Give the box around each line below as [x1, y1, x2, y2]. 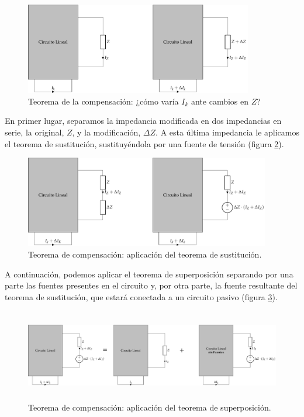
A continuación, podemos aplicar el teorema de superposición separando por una [5, 267, 293, 280]
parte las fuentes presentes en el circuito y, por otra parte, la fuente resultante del [5, 279, 298, 291]
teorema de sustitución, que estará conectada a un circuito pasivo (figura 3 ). [5, 290, 278, 303]
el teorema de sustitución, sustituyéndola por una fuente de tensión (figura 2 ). [5, 137, 284, 150]
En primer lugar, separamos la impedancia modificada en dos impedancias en [5, 114, 282, 127]
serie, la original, [5, 126, 64, 138]
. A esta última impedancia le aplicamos [156, 126, 300, 138]
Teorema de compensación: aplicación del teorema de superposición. [28, 401, 271, 413]
